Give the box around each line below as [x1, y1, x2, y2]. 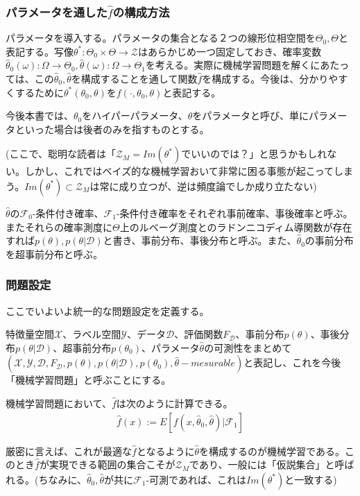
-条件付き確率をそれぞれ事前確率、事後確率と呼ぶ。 [116, 205, 353, 220]
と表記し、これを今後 [243, 355, 341, 370]
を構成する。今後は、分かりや [202, 71, 338, 85]
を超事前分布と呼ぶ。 [6, 246, 103, 261]
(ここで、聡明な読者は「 [6, 146, 116, 161]
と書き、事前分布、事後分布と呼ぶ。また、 [103, 233, 297, 248]
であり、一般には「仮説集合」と [189, 457, 335, 472]
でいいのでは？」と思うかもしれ [181, 146, 327, 161]
